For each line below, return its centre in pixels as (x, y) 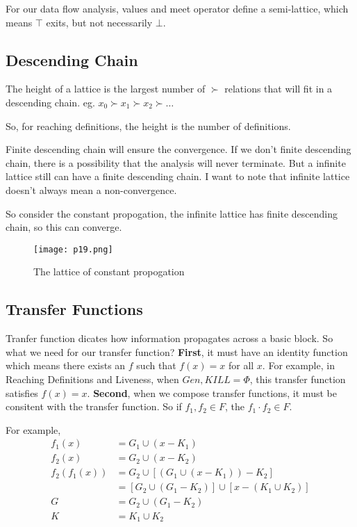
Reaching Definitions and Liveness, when (92, 379)
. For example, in (298, 365)
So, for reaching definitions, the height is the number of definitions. (148, 125)
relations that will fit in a (279, 89)
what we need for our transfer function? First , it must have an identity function (177, 351)
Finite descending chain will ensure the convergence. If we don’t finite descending (178, 149)
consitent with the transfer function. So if (94, 406)
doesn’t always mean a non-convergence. (91, 189)
